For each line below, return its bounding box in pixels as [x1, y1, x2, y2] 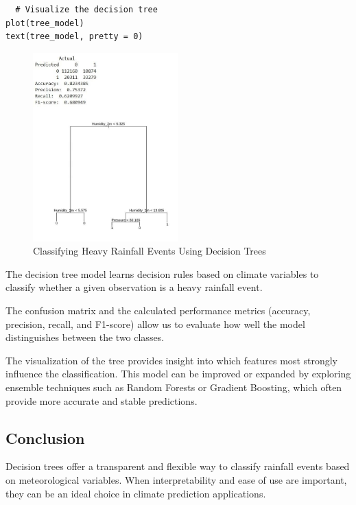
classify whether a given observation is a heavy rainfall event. [5, 280, 263, 294]
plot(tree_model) [5, 18, 84, 28]
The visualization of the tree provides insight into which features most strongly [5, 353, 338, 367]
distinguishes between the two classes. [5, 330, 165, 344]
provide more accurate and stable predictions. [5, 393, 198, 408]
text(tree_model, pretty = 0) [5, 32, 143, 42]
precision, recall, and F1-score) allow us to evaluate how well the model [5, 316, 305, 331]
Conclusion [5, 427, 85, 448]
